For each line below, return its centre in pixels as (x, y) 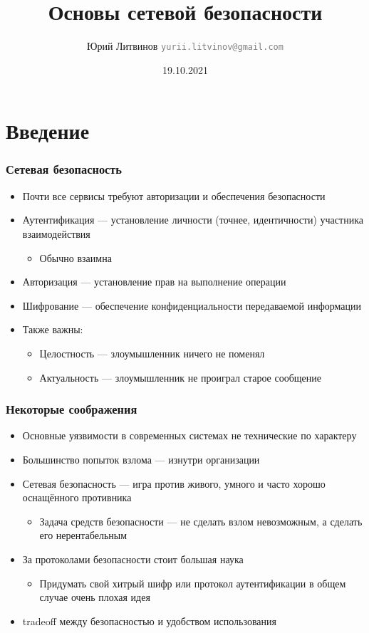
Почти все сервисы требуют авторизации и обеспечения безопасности (174, 195)
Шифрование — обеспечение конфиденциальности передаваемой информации (192, 305)
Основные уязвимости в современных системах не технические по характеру (189, 435)
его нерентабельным (83, 535)
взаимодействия (56, 233)
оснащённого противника (77, 497)
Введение (48, 131)
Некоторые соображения (72, 409)
